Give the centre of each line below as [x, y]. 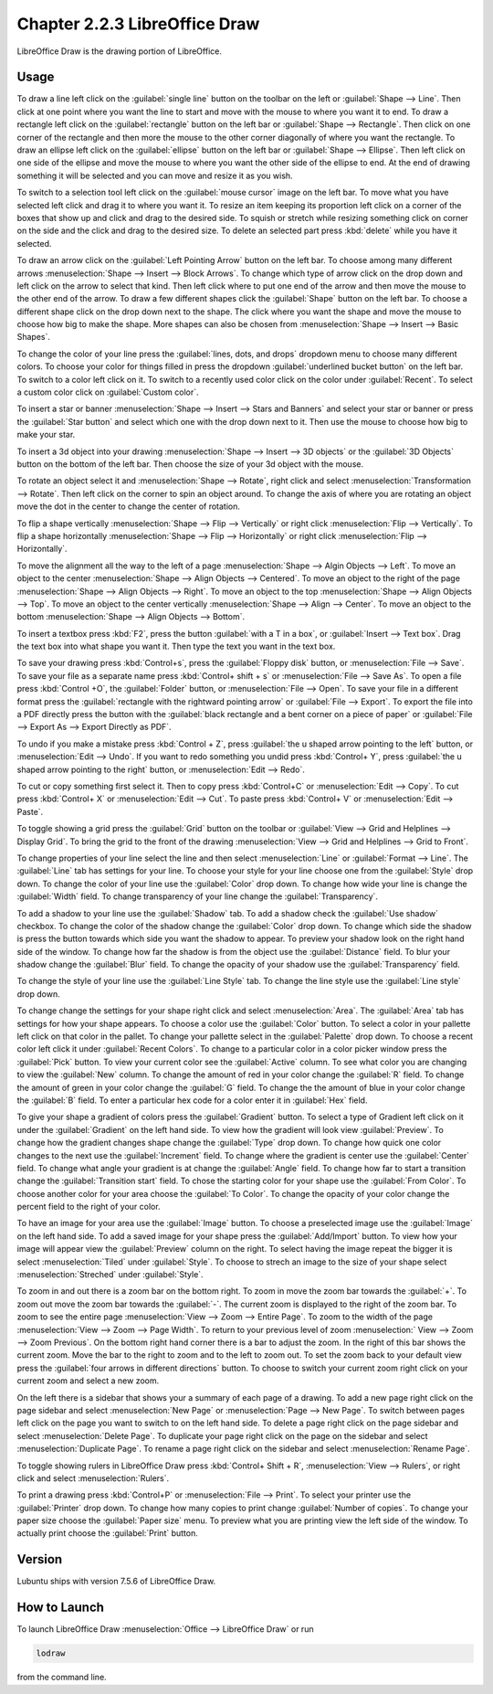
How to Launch [61, 1608]
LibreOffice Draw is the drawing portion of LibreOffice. [120, 51]
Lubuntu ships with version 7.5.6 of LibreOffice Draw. [116, 1582]
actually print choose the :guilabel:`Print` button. [107, 1533]
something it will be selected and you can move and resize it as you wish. [155, 175]
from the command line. [62, 1678]
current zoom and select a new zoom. [88, 1381]
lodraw [51, 1653]
